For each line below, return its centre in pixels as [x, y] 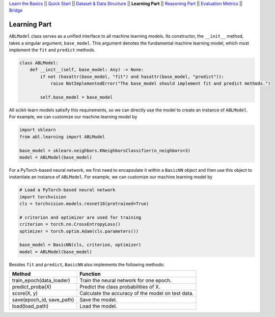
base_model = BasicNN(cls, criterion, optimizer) [80, 245]
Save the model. [98, 300]
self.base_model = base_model [76, 97]
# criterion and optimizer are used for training [80, 217]
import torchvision [43, 197]
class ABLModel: [39, 63]
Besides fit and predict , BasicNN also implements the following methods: [87, 264]
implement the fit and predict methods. [52, 50]
